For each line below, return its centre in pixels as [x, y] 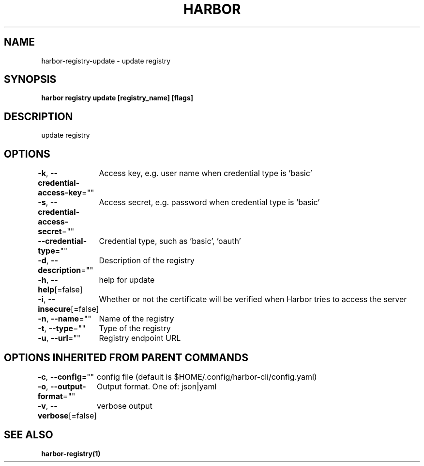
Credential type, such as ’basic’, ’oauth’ [170, 241]
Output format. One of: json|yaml [157, 386]
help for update [127, 280]
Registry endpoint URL [140, 338]
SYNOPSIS [30, 80]
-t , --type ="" [62, 329]
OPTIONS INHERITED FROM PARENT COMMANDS [126, 357]
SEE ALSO [29, 435]
